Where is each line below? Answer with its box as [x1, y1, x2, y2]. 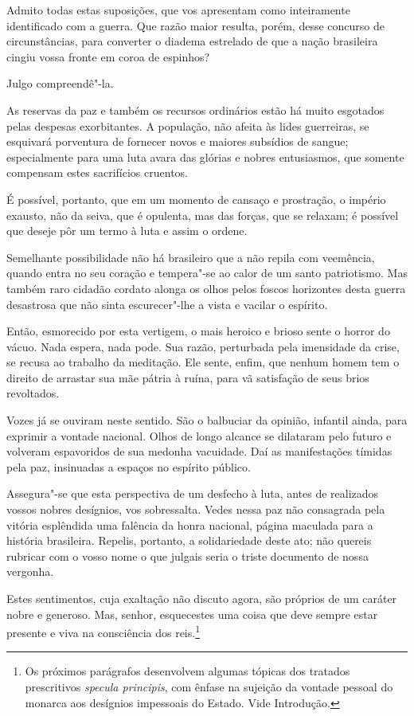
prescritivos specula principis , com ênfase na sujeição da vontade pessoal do [25, 679, 393, 695]
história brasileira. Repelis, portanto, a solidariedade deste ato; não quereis [6, 532, 372, 549]
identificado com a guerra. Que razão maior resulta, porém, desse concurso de [6, 17, 385, 33]
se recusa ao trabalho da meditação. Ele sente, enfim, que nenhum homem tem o [6, 354, 400, 370]
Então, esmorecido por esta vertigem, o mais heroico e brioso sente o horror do [6, 323, 390, 339]
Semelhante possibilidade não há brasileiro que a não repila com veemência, [6, 248, 375, 265]
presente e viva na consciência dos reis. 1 [6, 622, 201, 640]
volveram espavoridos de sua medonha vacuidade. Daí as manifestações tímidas [6, 443, 393, 460]
